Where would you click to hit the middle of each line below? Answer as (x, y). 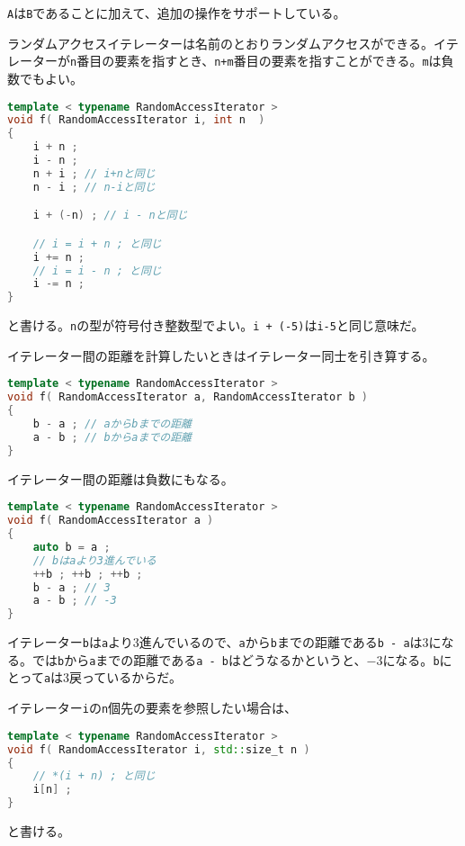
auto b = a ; (72, 547)
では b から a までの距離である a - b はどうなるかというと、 (199, 659)
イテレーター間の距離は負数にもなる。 (121, 478)
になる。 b (411, 659)
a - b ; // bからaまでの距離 (112, 437)
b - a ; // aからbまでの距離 (112, 424)
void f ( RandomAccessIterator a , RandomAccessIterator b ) (188, 397)
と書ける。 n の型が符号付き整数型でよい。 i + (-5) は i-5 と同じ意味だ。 (216, 325)
